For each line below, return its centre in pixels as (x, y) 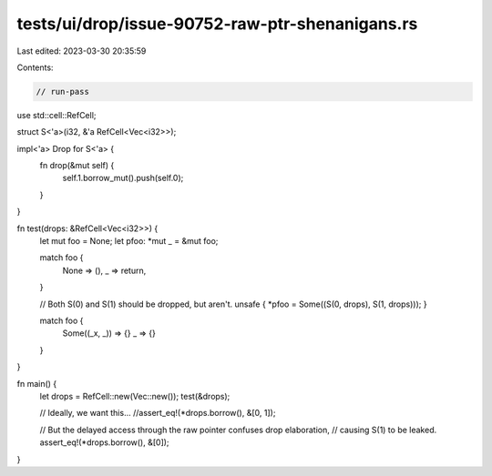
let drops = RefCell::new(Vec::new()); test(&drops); (135, 396)
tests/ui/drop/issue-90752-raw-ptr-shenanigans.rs (217, 24)
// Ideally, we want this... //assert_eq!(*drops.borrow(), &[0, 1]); (158, 413)
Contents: (35, 67)
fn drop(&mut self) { (77, 166)
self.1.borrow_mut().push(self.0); (123, 178)
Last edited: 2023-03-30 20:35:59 (82, 51)
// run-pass (63, 91)
